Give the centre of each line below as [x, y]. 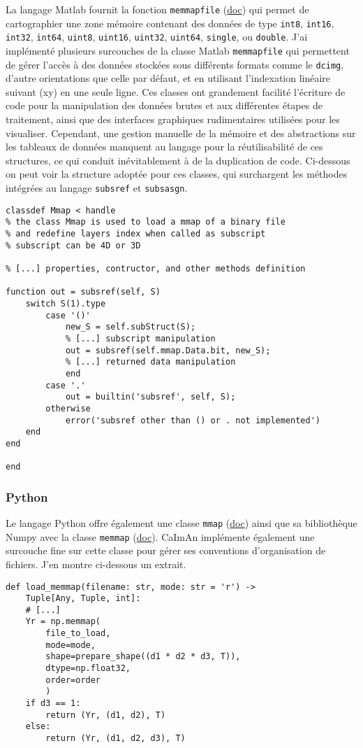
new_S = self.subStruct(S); [131, 327]
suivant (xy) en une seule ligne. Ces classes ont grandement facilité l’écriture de [176, 91]
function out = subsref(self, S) [83, 292]
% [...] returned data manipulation [150, 362]
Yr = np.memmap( [63, 622]
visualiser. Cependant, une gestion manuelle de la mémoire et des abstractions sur [181, 133]
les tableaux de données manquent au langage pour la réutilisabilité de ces [164, 147]
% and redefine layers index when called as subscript [136, 234]
